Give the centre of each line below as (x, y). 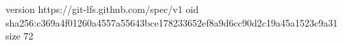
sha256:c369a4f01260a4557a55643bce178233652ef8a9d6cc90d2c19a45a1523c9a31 (172, 22)
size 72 (20, 36)
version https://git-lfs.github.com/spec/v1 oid (102, 9)
